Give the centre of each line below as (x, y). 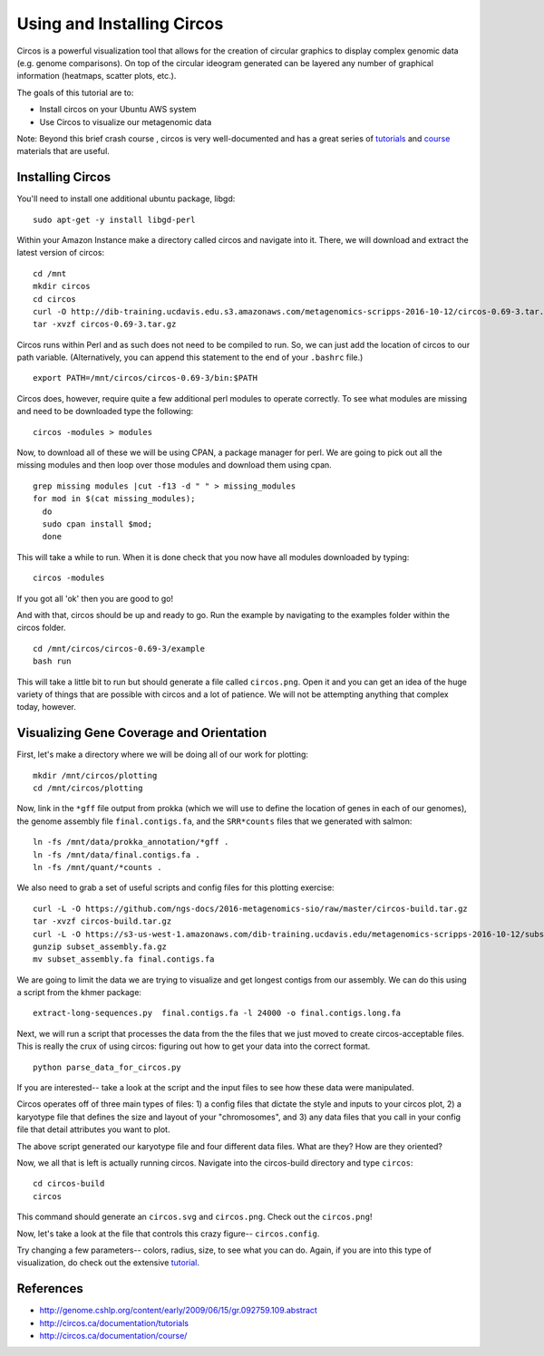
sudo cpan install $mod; (97, 524)
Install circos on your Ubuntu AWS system (118, 110)
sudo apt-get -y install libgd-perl (114, 219)
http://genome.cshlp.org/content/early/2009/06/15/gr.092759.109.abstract (178, 1311)
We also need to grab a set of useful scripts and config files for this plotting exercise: (175, 887)
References (50, 1288)
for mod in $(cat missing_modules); (114, 499)
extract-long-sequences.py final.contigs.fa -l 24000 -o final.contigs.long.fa (217, 1013)
